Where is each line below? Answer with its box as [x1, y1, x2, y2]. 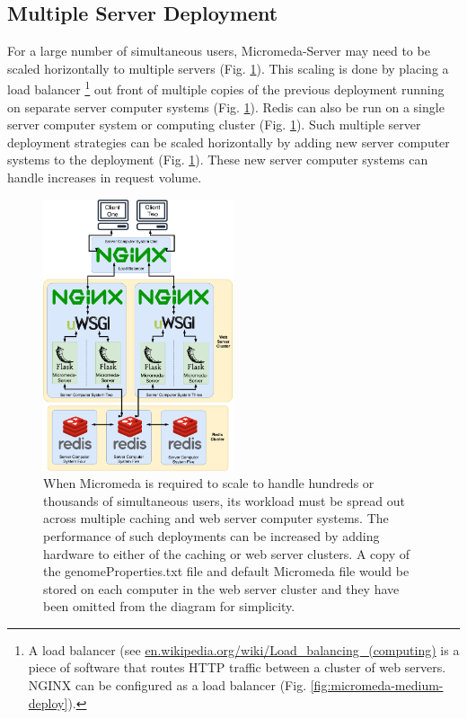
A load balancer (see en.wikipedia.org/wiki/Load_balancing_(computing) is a [28, 640, 460, 659]
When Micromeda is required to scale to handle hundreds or [43, 474, 374, 493]
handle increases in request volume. [7, 168, 202, 187]
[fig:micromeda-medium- [310, 676, 444, 695]
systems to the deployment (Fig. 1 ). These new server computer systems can [7, 150, 428, 169]
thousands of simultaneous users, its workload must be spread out [43, 491, 405, 510]
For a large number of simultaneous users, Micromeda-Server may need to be [7, 41, 430, 60]
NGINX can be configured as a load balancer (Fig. [28, 676, 307, 695]
